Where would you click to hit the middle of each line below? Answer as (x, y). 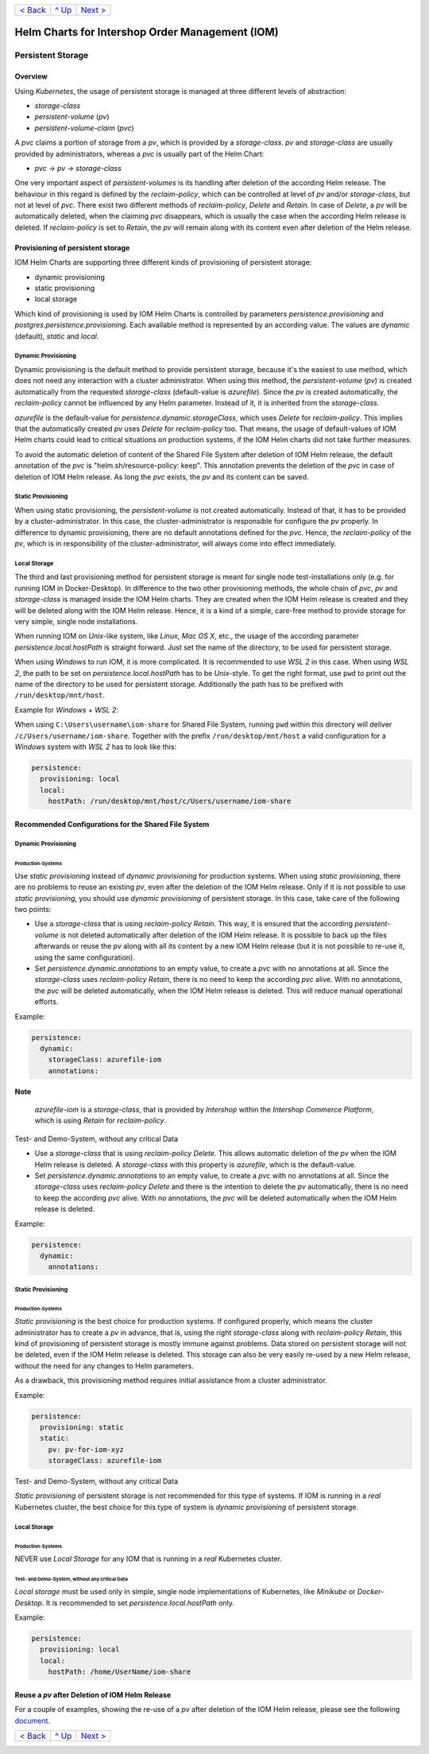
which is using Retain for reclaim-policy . (100, 1120)
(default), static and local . (57, 336)
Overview (31, 76)
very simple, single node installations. (76, 621)
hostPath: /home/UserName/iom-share (119, 1672)
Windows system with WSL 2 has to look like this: (96, 747)
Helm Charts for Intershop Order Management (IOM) (147, 32)
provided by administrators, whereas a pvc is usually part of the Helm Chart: (139, 153)
